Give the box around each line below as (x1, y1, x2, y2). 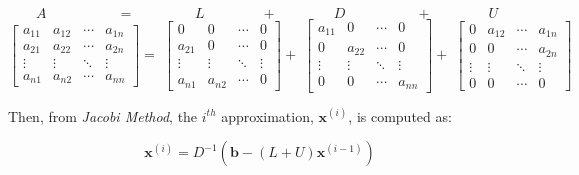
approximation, (221, 105, 314, 126)
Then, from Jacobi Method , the (8, 105, 198, 126)
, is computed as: (348, 105, 452, 126)
